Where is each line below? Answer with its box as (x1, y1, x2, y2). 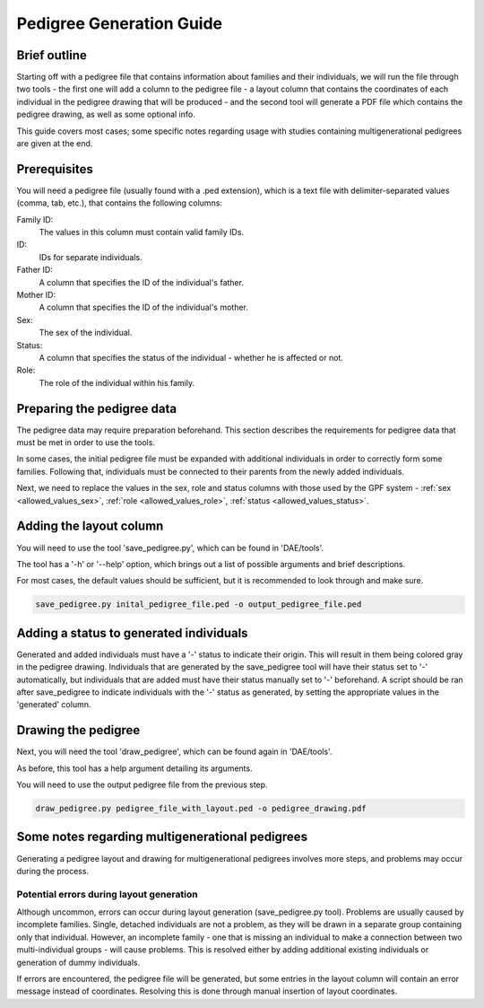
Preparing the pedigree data (16, 400, 177, 416)
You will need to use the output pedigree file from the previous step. (16, 779, 268, 790)
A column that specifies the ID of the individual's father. (39, 276, 244, 287)
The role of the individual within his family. (39, 377, 195, 388)
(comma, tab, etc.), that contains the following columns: (16, 197, 223, 208)
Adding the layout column (16, 519, 164, 534)
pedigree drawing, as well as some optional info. (16, 109, 196, 120)
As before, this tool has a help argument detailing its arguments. (16, 763, 253, 774)
